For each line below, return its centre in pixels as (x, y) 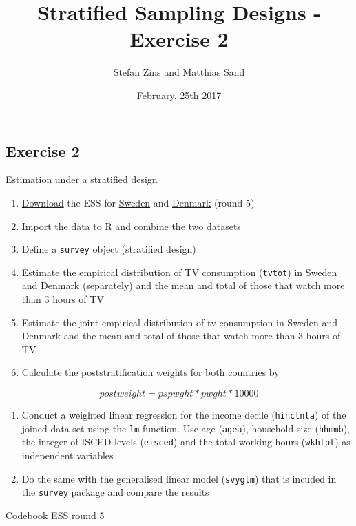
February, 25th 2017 (179, 95)
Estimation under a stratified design (82, 179)
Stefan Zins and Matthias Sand (179, 72)
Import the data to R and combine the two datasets (131, 225)
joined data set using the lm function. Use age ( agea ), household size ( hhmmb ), (186, 428)
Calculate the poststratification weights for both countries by (150, 372)
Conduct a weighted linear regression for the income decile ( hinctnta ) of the (184, 414)
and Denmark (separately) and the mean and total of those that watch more (183, 285)
